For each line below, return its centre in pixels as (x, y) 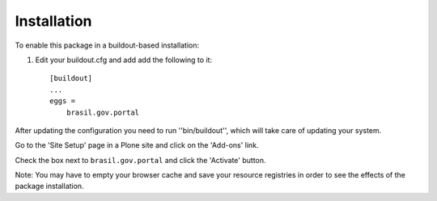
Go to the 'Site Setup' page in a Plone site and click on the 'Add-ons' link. (137, 145)
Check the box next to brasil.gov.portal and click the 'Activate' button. (140, 160)
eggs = (63, 101)
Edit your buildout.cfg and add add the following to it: (124, 60)
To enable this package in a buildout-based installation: (107, 45)
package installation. (49, 186)
